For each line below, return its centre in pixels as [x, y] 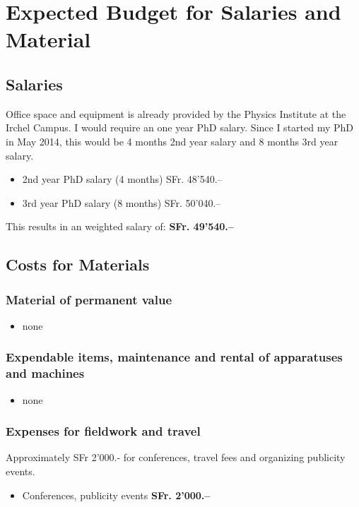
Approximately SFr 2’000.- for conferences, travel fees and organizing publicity [176, 457]
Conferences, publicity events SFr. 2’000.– [116, 495]
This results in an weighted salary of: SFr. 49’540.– [120, 226]
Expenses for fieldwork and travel [103, 431]
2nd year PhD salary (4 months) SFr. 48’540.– [122, 179]
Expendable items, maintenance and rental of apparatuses [174, 357]
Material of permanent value [89, 299]
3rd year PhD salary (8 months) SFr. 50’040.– [122, 202]
